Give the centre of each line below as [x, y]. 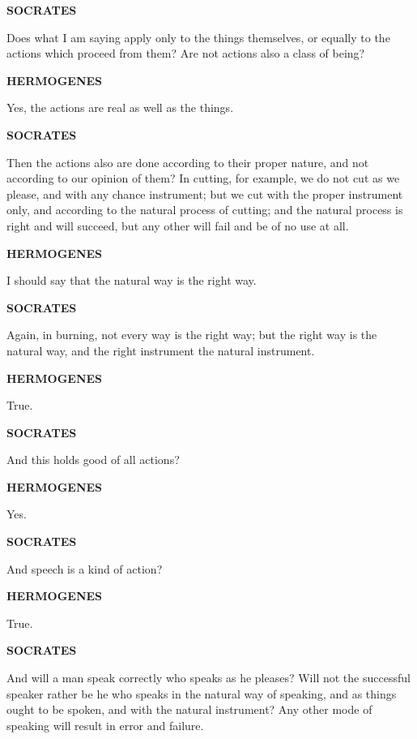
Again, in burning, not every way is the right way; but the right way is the [192, 335]
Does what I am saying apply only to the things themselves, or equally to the [198, 37]
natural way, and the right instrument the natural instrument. [161, 350]
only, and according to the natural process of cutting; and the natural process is [205, 210]
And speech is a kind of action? [85, 568]
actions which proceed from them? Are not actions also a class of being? [186, 53]
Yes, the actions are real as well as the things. [120, 107]
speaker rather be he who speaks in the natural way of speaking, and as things [202, 693]
